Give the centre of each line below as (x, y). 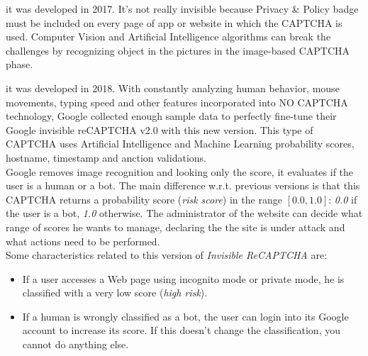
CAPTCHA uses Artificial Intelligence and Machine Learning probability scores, (180, 144)
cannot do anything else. (76, 344)
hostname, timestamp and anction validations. (106, 157)
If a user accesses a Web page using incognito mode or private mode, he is (183, 278)
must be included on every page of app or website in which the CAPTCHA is (174, 22)
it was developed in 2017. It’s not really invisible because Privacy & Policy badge (182, 9)
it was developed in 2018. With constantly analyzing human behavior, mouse (173, 88)
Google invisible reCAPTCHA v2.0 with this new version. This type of (160, 129)
